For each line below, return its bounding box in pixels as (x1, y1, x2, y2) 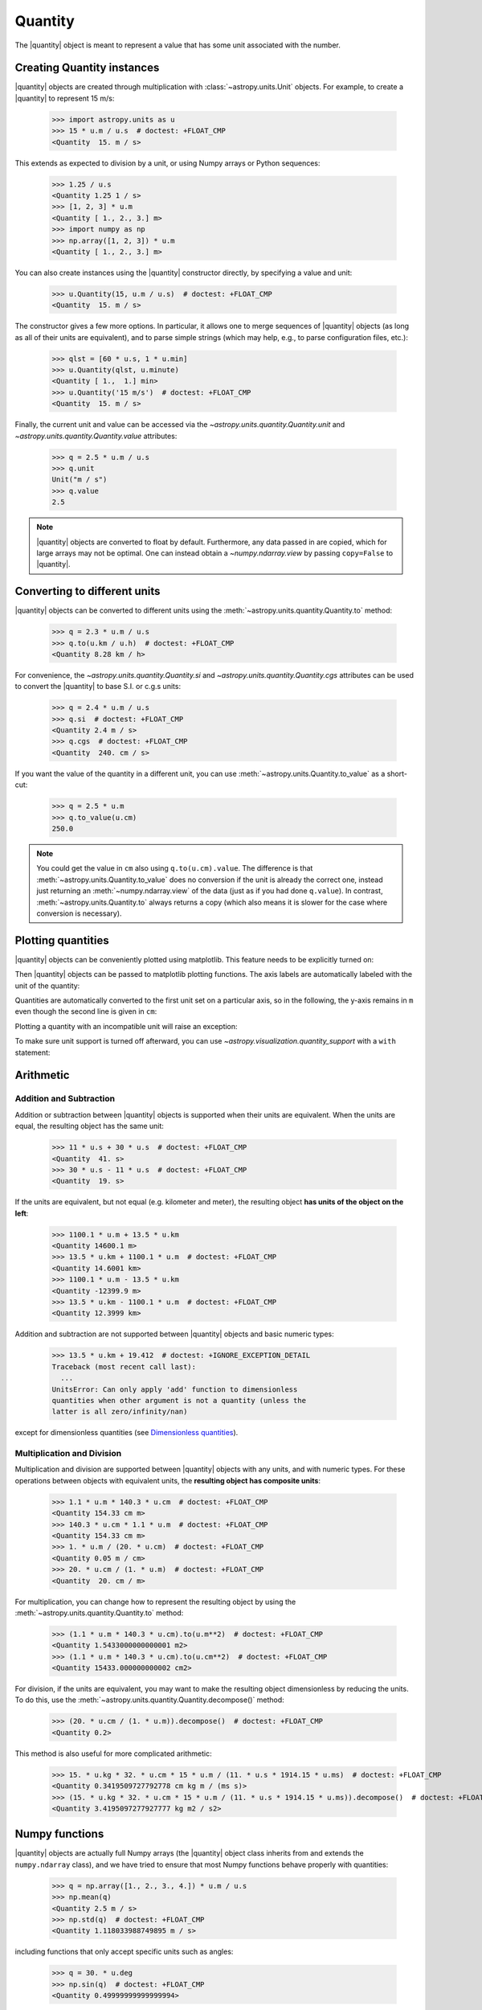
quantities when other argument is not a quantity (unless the (51, 1396, 307, 1405)
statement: (14, 1048, 51, 1057)
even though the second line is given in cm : (14, 1007, 157, 1016)
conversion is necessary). (36, 909, 122, 918)
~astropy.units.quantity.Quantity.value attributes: (14, 431, 178, 441)
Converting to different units (14, 585, 161, 598)
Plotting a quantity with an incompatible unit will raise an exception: (14, 1021, 238, 1031)
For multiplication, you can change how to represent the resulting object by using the (14, 1597, 296, 1606)
